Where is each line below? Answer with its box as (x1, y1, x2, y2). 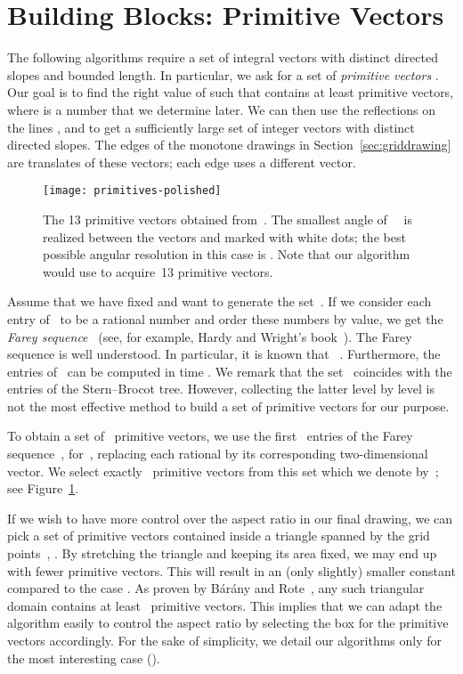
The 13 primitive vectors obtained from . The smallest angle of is (43, 209, 412, 228)
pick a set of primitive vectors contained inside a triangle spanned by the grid (7, 526, 430, 545)
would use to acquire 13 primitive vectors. (43, 262, 273, 280)
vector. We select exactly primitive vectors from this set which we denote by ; (7, 461, 439, 480)
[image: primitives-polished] (43, 184, 222, 198)
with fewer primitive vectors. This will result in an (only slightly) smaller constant (7, 561, 456, 580)
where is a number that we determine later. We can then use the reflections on (7, 100, 436, 118)
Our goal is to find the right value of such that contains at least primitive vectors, (7, 83, 454, 102)
